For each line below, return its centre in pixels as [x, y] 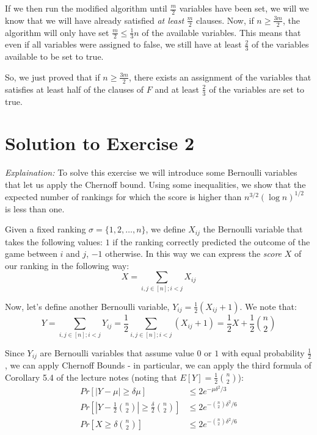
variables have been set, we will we [244, 8]
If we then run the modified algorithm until [86, 8]
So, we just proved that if [53, 77]
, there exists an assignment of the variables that [220, 77]
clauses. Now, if [225, 20]
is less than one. [35, 208]
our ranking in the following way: [67, 265]
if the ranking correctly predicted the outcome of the [211, 241]
